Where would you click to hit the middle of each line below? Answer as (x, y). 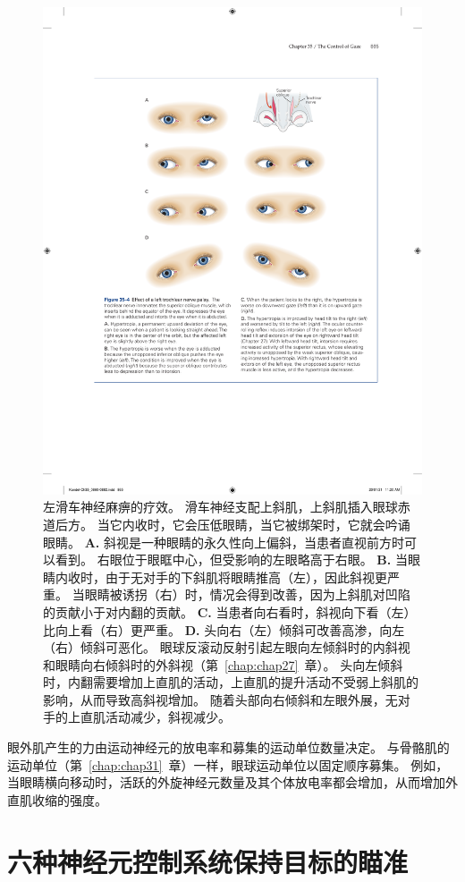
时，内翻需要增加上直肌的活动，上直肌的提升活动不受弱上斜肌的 (231, 682)
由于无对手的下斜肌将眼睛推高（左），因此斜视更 (246, 577)
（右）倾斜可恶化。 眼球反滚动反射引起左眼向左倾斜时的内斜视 (227, 647)
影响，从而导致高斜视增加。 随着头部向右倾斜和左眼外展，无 (220, 699)
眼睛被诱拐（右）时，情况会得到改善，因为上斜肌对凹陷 (247, 594)
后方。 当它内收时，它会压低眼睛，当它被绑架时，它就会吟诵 (232, 524)
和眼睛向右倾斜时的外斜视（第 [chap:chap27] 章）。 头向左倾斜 (223, 664)
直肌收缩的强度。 (57, 799)
